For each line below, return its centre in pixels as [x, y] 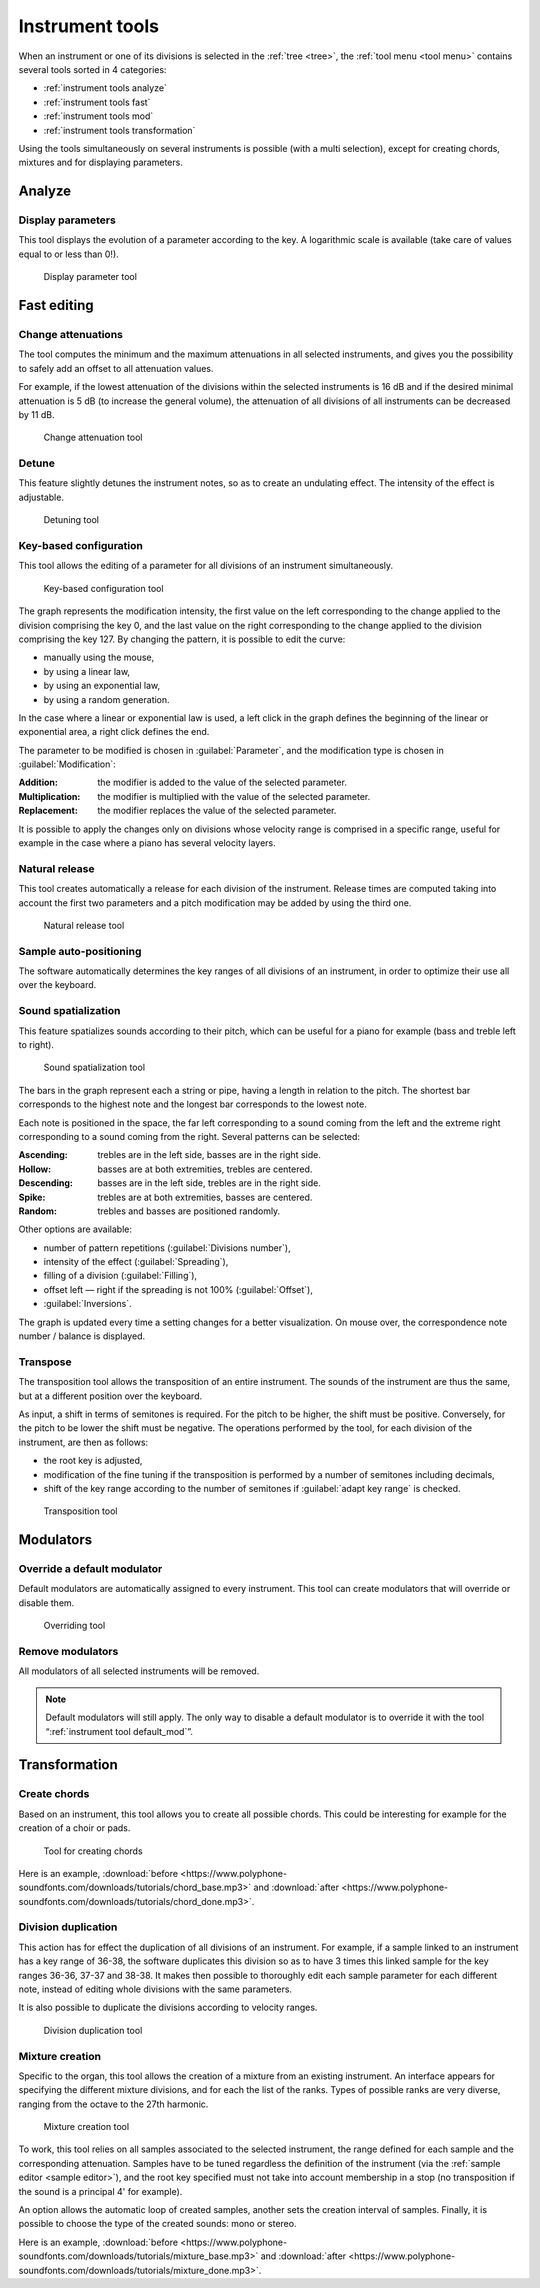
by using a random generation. [106, 699]
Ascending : [43, 1155]
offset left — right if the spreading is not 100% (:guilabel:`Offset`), [178, 1289]
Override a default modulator [90, 1569]
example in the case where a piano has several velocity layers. [147, 843]
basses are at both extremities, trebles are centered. [205, 1169]
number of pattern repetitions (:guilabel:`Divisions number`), [167, 1247]
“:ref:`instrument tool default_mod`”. [119, 1731]
